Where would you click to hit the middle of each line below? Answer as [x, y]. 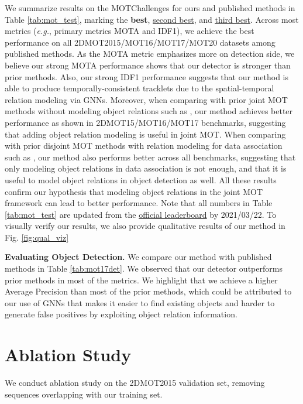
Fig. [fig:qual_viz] [37, 237]
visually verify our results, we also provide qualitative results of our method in [145, 226]
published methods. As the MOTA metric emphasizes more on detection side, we [150, 54]
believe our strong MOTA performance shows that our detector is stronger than [148, 65]
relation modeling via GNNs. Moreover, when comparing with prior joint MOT [146, 99]
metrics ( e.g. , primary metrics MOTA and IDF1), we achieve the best [130, 31]
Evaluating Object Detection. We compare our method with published [138, 257]
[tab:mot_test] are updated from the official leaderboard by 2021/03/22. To [141, 214]
